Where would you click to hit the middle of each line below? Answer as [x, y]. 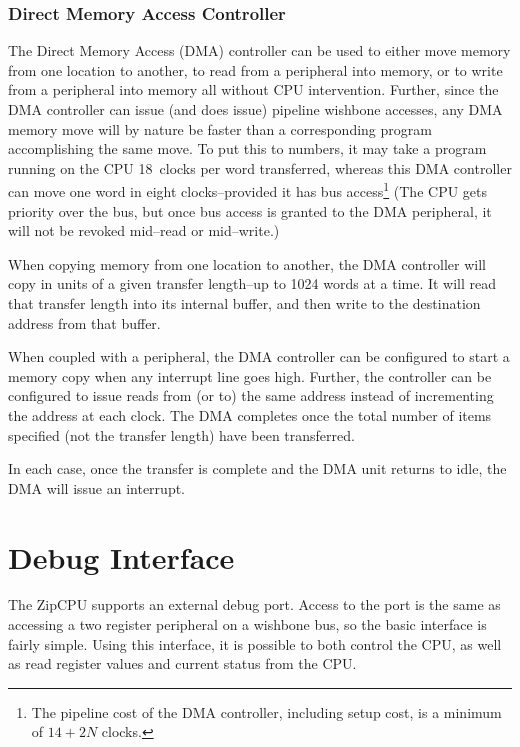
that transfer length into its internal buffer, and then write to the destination [244, 303]
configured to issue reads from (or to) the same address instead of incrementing [251, 395]
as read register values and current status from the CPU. [182, 663]
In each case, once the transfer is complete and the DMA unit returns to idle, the [257, 468]
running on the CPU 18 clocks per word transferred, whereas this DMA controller [260, 167]
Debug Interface [121, 556]
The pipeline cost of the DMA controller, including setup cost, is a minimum [266, 711]
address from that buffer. [84, 322]
